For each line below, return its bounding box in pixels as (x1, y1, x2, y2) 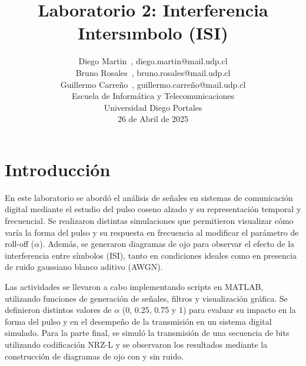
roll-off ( (5, 238, 35, 250)
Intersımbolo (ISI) (78, 21, 228, 45)
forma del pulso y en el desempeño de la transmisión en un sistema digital (5, 315, 272, 327)
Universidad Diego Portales (104, 101, 202, 113)
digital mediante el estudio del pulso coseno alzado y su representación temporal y (5, 203, 301, 215)
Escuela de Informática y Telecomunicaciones (71, 90, 235, 102)
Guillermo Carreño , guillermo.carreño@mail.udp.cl (60, 78, 246, 90)
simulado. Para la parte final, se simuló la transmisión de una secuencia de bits (5, 327, 290, 339)
